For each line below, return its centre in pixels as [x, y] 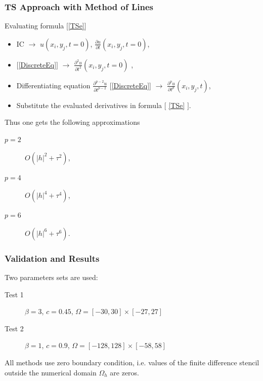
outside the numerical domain [51, 372]
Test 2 [14, 328]
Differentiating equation [53, 85]
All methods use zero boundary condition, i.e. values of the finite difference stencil [132, 362]
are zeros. [125, 372]
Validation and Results [52, 258]
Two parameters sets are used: [51, 277]
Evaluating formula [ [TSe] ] [46, 26]
